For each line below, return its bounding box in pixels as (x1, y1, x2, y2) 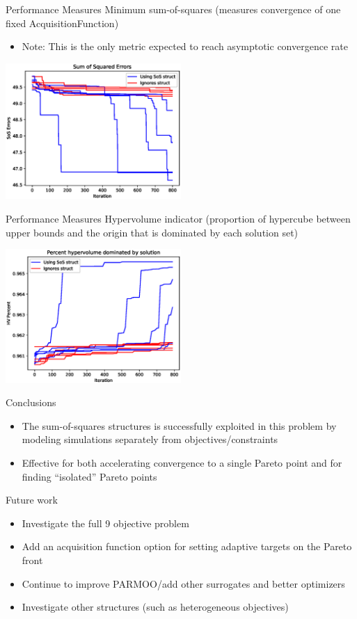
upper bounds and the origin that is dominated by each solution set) (6, 225, 299, 239)
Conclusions (6, 395, 56, 410)
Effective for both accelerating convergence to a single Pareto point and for (22, 456, 342, 470)
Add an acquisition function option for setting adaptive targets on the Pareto (22, 539, 352, 554)
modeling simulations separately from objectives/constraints (22, 432, 278, 447)
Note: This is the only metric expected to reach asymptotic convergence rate (22, 39, 348, 54)
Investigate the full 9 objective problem (22, 515, 189, 530)
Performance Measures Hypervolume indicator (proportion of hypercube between (6, 211, 351, 226)
